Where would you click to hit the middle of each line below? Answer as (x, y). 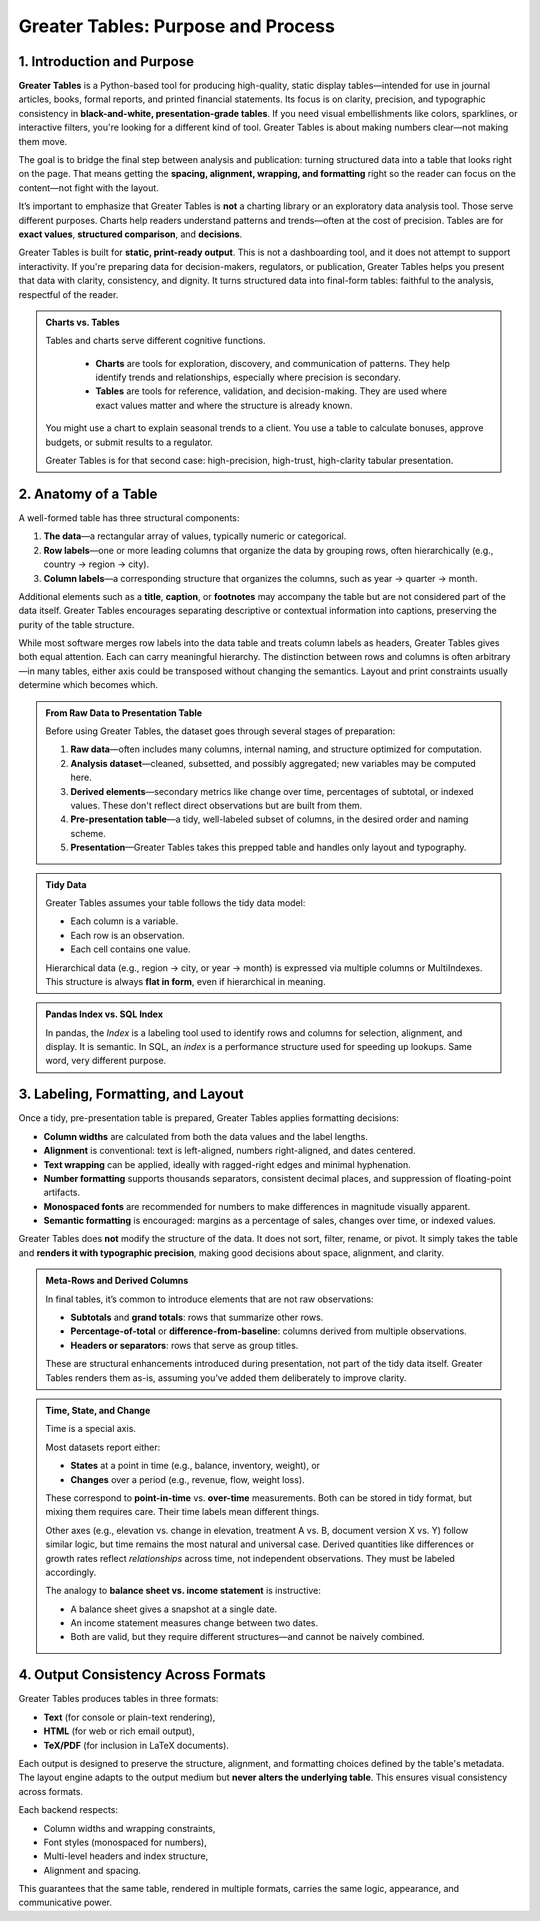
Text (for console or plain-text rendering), (129, 1717)
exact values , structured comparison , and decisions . (130, 234)
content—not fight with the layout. (88, 187)
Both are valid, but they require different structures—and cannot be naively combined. (247, 1637)
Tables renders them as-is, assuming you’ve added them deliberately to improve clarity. (226, 1377)
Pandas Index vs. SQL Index (104, 1014)
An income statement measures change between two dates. (194, 1623)
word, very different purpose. (106, 1061)
